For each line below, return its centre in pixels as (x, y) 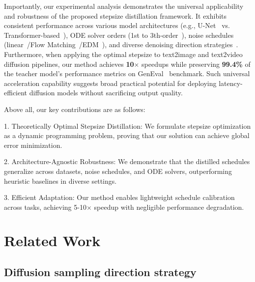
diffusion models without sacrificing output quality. (106, 93)
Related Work (52, 240)
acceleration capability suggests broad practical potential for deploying (110, 83)
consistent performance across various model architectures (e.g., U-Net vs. (117, 25)
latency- (231, 83)
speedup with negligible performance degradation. (169, 207)
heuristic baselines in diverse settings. (60, 181)
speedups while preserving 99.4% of (196, 64)
